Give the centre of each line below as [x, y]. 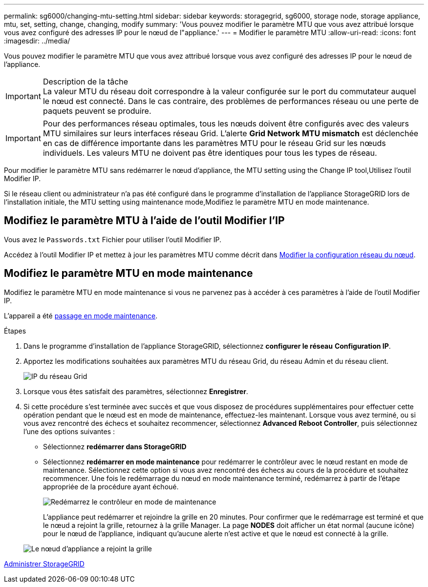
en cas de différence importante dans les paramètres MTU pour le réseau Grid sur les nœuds [214, 143]
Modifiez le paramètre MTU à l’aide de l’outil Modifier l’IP [144, 221]
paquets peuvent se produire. [97, 111]
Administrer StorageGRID [44, 564]
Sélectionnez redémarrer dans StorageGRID [115, 446]
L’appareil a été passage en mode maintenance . [81, 315]
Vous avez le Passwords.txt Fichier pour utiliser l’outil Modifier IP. [113, 239]
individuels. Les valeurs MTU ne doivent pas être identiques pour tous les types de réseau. [210, 153]
